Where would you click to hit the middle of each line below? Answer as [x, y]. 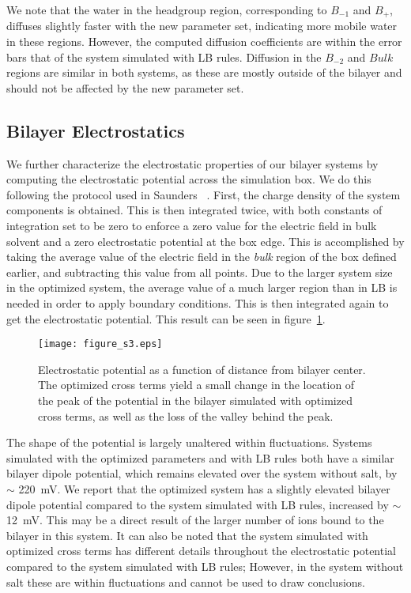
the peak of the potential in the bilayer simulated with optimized [195, 400]
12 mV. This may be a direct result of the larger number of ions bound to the [195, 520]
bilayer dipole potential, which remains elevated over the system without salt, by [202, 473]
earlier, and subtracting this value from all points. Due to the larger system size [200, 272]
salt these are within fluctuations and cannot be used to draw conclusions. [186, 582]
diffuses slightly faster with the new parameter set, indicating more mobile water [202, 26]
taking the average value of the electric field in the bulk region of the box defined [202, 257]
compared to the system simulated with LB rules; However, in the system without [205, 566]
